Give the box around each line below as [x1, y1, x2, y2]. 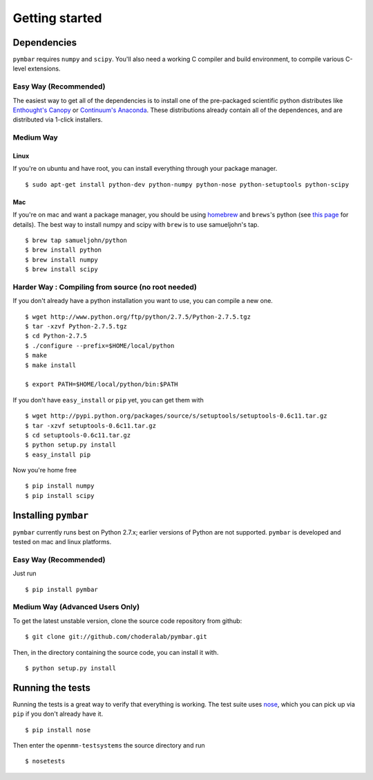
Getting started [12, 10, 102, 26]
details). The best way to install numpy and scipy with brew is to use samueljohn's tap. [12, 220, 259, 228]
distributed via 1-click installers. [12, 115, 103, 124]
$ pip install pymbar [25, 585, 98, 593]
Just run [12, 569, 37, 577]
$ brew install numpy [25, 256, 98, 263]
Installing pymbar [12, 509, 89, 521]
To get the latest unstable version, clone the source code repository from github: [12, 616, 242, 625]
